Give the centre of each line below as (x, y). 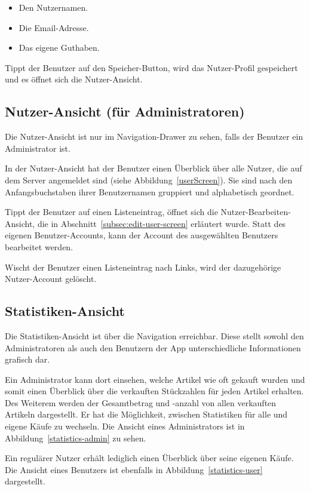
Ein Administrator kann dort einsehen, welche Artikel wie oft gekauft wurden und (155, 379)
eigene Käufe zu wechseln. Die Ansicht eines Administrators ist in (125, 426)
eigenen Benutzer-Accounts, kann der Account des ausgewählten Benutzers (142, 235)
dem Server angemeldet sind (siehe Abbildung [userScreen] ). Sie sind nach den (149, 179)
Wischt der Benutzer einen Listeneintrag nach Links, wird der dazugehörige (143, 267)
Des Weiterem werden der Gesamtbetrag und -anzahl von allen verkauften (141, 402)
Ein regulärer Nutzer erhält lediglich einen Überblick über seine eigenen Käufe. (149, 458)
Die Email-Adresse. (54, 27)
